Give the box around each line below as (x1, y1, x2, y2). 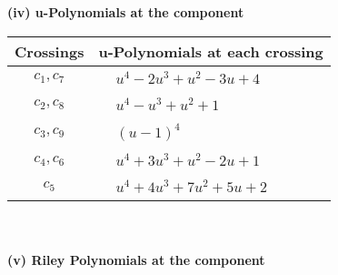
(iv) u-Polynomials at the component (7, 3, 244, 21)
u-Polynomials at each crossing (98, 40, 323, 62)
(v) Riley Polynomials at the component (7, 250, 265, 270)
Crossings (15, 40, 84, 62)
